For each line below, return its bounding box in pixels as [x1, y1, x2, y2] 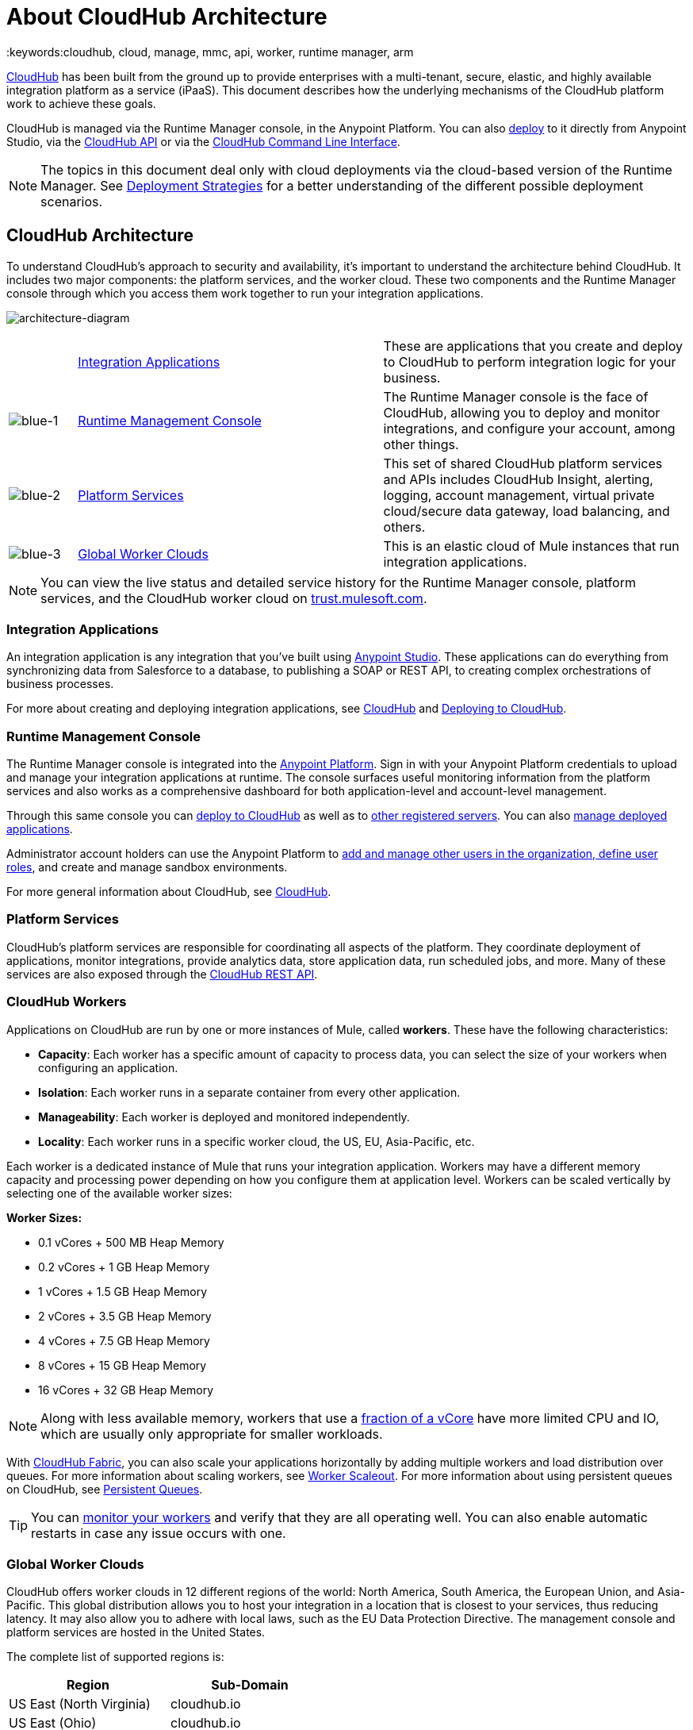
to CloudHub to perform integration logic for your [383, 353, 676, 370]
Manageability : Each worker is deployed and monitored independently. [38, 1109, 410, 1124]
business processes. [6, 677, 114, 691]
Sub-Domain [211, 1677, 289, 1693]
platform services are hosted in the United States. [6, 1625, 266, 1640]
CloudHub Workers [6, 994, 127, 1010]
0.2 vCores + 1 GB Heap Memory [38, 1259, 210, 1274]
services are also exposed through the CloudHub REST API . [6, 967, 318, 981]
